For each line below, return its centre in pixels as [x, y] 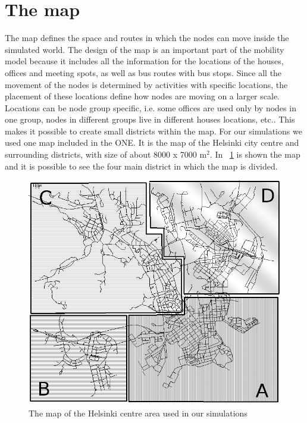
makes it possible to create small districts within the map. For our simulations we [153, 131]
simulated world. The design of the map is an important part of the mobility [145, 49]
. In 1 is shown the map [255, 154]
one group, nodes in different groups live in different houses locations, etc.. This [150, 119]
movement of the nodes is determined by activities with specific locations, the [146, 84]
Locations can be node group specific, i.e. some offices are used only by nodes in [151, 107]
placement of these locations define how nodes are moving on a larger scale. [142, 96]
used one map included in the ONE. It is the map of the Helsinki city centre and [152, 142]
